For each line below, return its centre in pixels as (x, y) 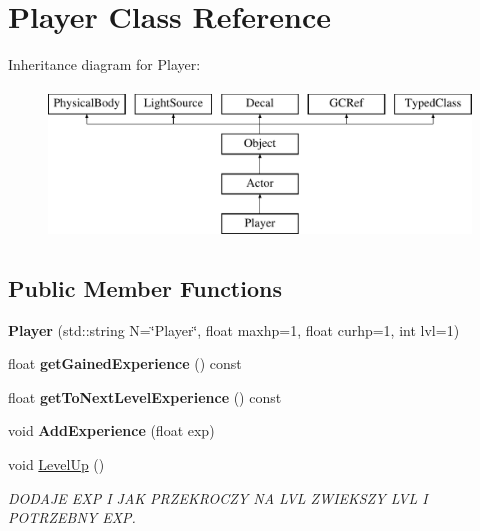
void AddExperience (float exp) (111, 430)
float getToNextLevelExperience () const (145, 396)
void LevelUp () (56, 464)
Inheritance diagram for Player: (104, 64)
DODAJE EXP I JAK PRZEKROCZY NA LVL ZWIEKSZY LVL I (218, 497)
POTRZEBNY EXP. (72, 517)
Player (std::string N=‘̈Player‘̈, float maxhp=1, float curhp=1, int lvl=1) (234, 329)
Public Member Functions (145, 287)
